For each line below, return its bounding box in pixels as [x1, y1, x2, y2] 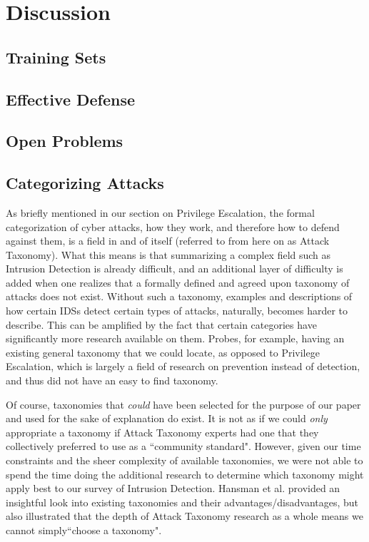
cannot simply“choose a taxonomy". [6, 522, 162, 537]
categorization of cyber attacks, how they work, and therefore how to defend [6, 219, 340, 234]
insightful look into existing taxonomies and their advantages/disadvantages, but [6, 494, 359, 509]
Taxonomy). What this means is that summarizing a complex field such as [6, 247, 331, 262]
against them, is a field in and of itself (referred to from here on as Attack [6, 233, 330, 248]
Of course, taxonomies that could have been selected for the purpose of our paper [6, 397, 361, 411]
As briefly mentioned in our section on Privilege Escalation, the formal [6, 205, 315, 220]
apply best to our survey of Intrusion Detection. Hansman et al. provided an [6, 481, 340, 496]
